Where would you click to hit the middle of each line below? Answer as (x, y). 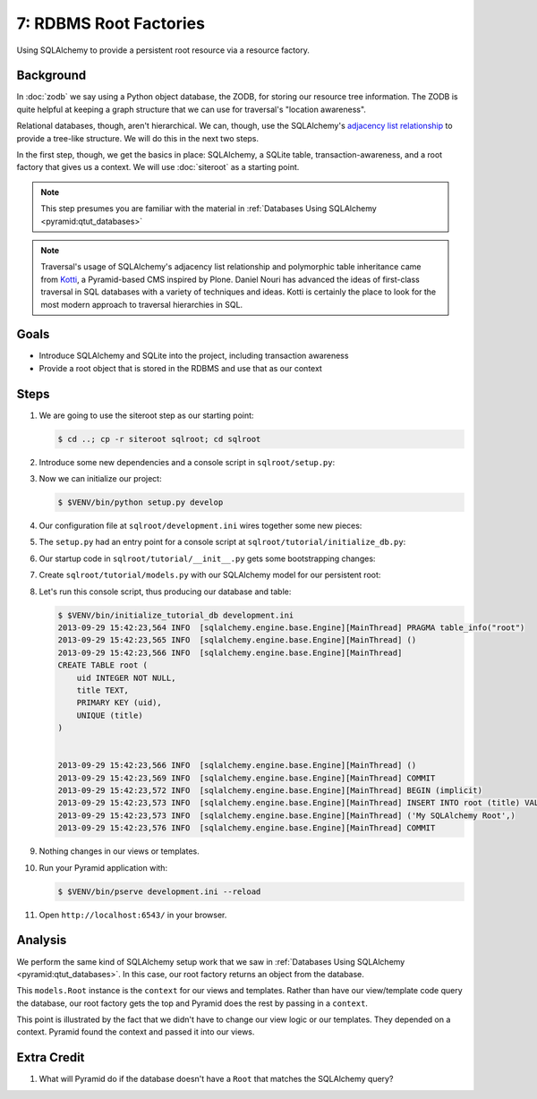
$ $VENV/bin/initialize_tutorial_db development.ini (176, 615)
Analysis (42, 940)
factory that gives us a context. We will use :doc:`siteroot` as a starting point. (158, 167)
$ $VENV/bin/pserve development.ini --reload (159, 891)
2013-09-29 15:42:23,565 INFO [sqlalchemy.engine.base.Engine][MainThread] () (237, 640)
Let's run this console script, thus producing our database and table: (165, 592)
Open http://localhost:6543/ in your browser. (133, 915)
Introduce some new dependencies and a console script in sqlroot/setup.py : (187, 462)
